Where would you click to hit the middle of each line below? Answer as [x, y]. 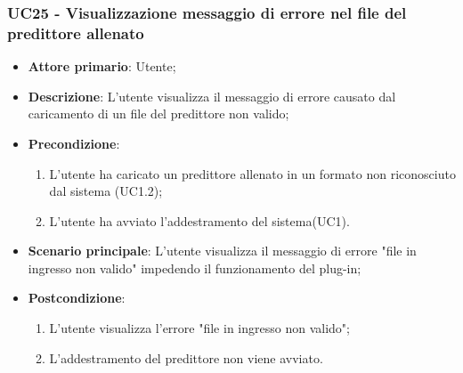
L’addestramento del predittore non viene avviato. [186, 357]
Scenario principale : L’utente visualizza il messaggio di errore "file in [222, 251]
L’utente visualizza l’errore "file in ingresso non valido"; [199, 328]
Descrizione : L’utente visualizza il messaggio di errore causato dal [212, 96]
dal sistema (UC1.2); [106, 191]
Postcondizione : [77, 298]
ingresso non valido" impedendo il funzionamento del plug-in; [195, 268]
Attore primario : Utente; [102, 66]
